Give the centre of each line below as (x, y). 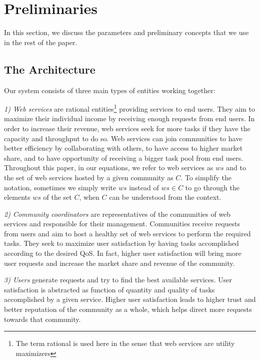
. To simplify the (206, 177)
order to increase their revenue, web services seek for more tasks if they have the (127, 128)
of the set (57, 197)
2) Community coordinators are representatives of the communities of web (117, 214)
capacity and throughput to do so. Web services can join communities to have (123, 138)
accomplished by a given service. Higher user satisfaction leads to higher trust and (130, 299)
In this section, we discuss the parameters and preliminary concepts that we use (126, 32)
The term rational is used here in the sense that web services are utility (125, 343)
